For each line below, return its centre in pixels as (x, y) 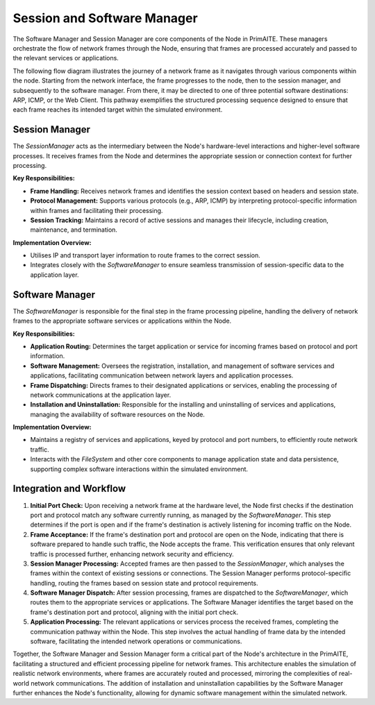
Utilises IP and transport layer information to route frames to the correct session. (145, 255)
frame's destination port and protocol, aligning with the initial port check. (134, 612)
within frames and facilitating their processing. (97, 210)
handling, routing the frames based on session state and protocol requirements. (144, 583)
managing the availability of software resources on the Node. (117, 414)
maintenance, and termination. (74, 230)
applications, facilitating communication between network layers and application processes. (162, 375)
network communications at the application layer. (101, 395)
